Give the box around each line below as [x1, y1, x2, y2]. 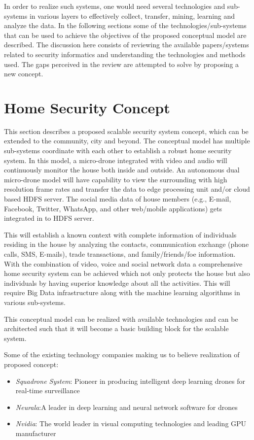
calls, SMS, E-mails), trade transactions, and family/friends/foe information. [4, 249, 236, 259]
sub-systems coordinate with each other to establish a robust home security [4, 145, 232, 156]
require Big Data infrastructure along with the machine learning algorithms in [4, 287, 240, 298]
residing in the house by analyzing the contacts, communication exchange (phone [4, 239, 249, 249]
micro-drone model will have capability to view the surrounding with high [4, 174, 227, 184]
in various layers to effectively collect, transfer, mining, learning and [29, 10, 235, 21]
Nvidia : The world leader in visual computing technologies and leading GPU [15, 418, 247, 429]
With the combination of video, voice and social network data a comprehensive [4, 258, 243, 269]
